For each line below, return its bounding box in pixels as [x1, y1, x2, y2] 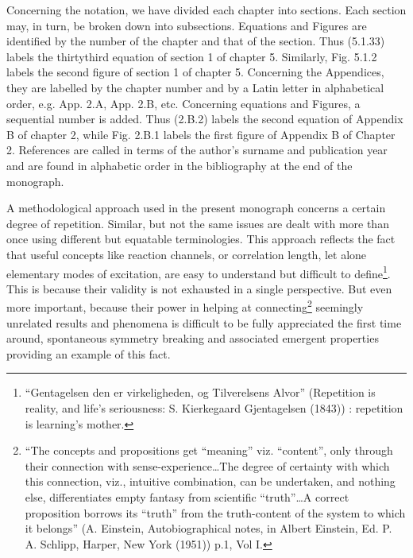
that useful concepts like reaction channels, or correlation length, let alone [6, 246, 367, 262]
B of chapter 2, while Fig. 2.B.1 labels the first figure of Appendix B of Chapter [6, 126, 396, 142]
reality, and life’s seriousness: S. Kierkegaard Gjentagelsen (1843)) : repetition [25, 399, 403, 416]
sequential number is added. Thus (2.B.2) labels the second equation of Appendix [6, 110, 403, 127]
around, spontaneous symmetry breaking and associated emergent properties [6, 330, 379, 347]
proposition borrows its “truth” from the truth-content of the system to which [25, 504, 406, 521]
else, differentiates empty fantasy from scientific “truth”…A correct [25, 488, 349, 505]
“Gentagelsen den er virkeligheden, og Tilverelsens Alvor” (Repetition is [25, 384, 376, 401]
